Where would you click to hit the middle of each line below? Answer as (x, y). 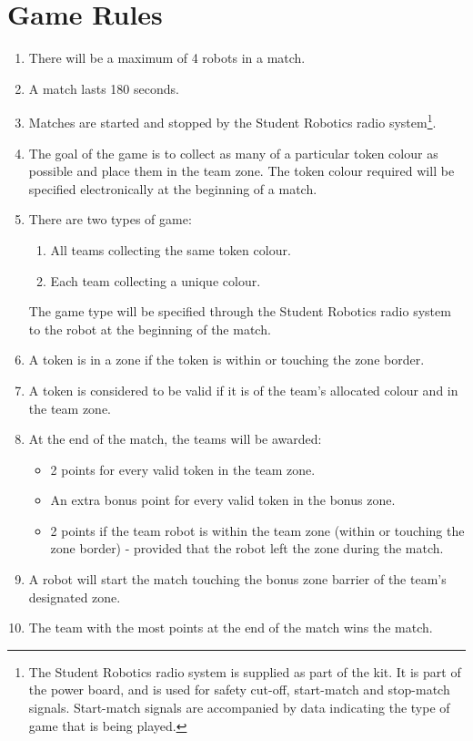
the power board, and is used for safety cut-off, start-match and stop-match (239, 690)
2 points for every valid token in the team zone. (183, 469)
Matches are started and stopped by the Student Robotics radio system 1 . (232, 121)
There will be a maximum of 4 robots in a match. (167, 58)
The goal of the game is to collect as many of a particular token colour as (233, 153)
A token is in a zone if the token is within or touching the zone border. (226, 360)
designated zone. (75, 597)
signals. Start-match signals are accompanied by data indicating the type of (239, 708)
